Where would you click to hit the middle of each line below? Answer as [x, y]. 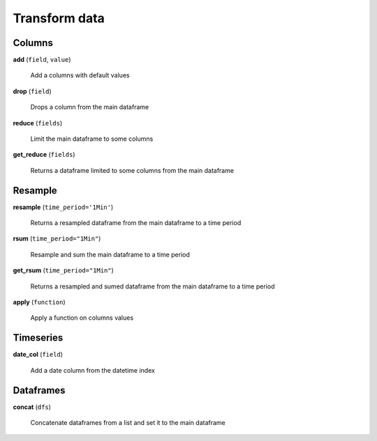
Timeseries [38, 338]
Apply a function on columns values [82, 318]
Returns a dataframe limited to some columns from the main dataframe [132, 170]
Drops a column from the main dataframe [90, 107]
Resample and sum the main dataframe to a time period [110, 254]
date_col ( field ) [38, 355]
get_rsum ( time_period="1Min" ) [64, 270]
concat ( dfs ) [32, 407]
